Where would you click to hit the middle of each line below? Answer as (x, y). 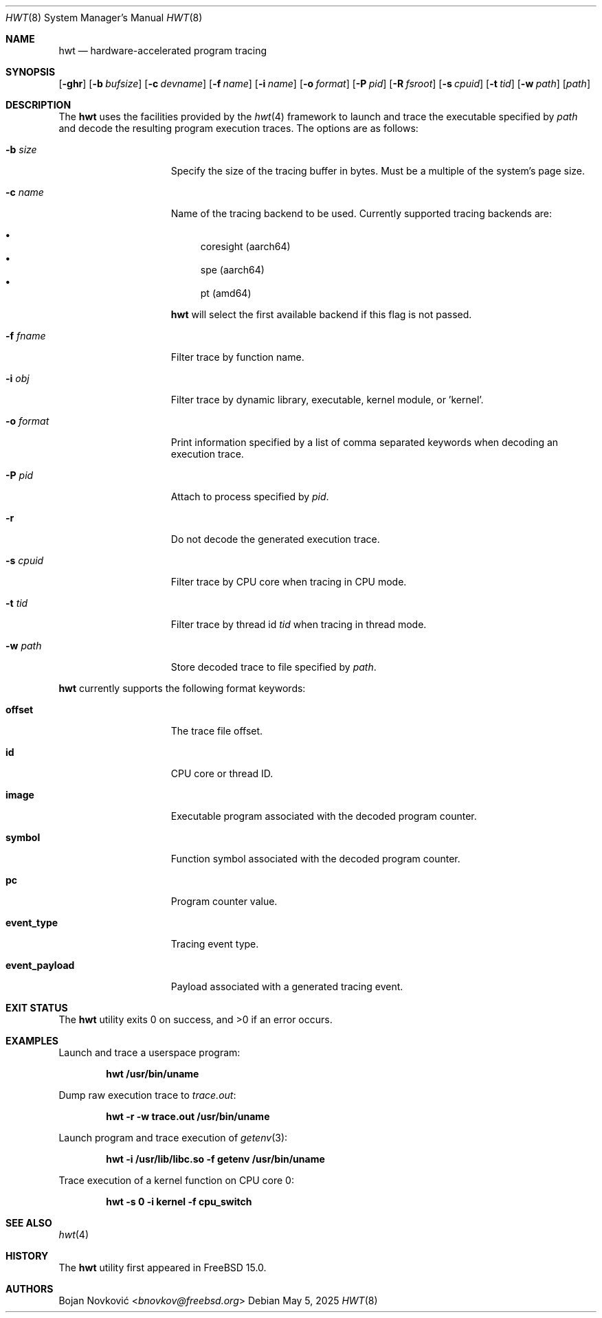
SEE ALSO (29, 1223)
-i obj (18, 378)
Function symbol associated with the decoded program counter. (315, 859)
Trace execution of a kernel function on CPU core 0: (176, 1180)
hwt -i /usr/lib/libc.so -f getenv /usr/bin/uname (215, 1159)
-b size (21, 149)
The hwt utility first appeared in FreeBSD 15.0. (163, 1267)
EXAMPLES (32, 1041)
